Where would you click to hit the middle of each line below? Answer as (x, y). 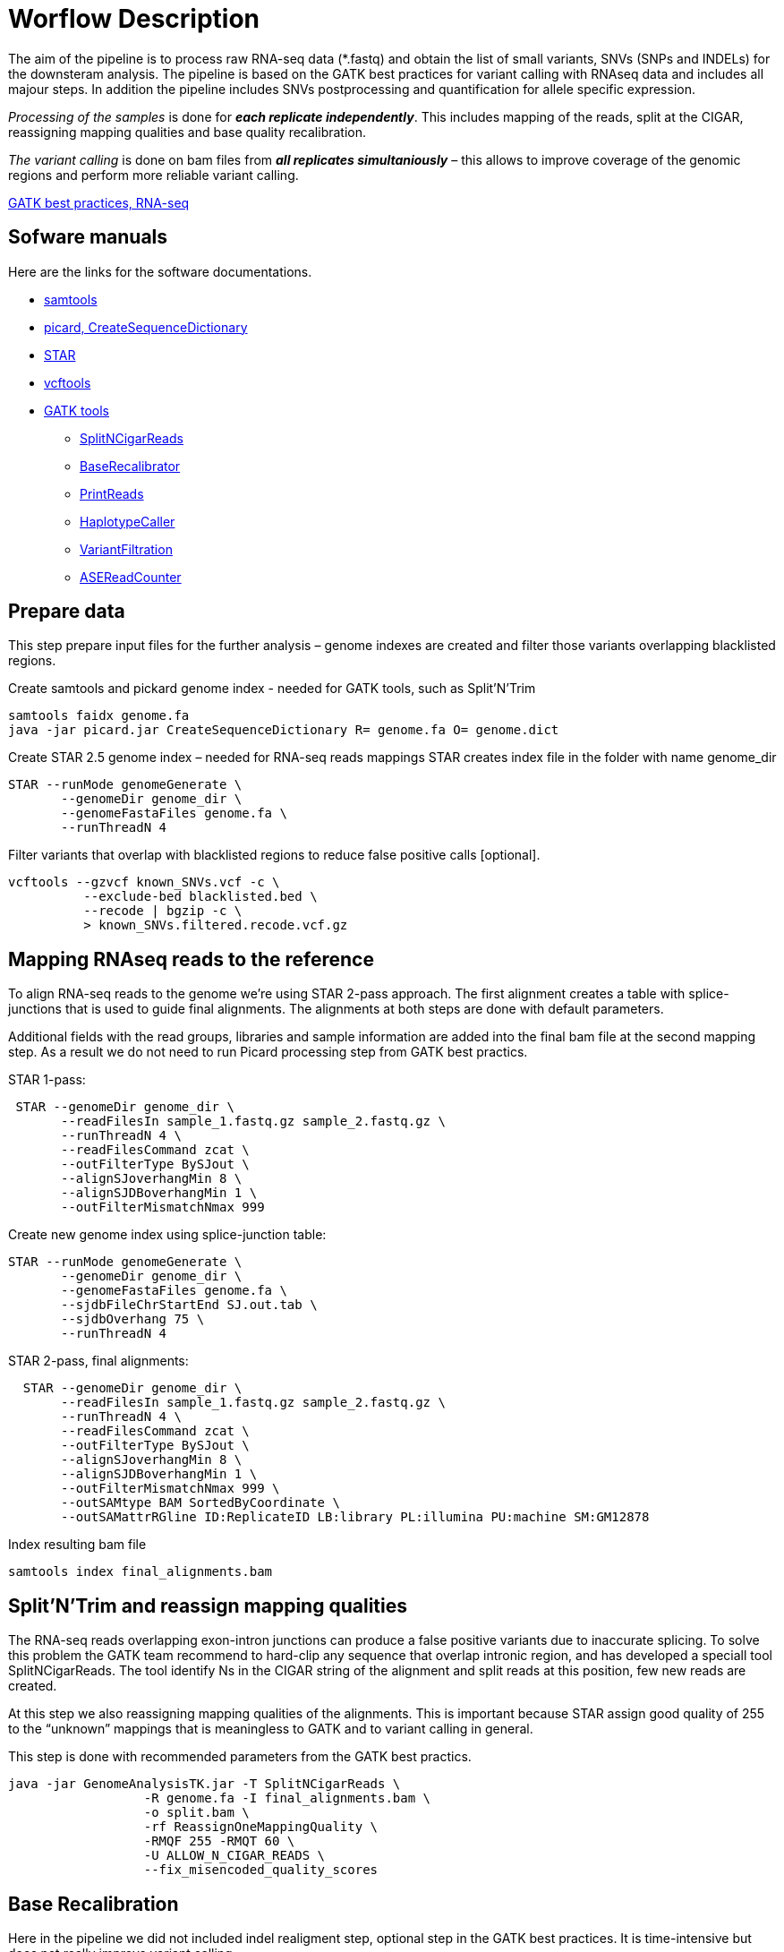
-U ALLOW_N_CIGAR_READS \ (234, 1856)
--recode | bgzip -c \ (163, 911)
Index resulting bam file (77, 1545)
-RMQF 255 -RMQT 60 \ (219, 1841)
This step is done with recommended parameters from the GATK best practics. (240, 1757)
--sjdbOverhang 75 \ (133, 1319)
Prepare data (67, 612)
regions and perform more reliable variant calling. (153, 175)
